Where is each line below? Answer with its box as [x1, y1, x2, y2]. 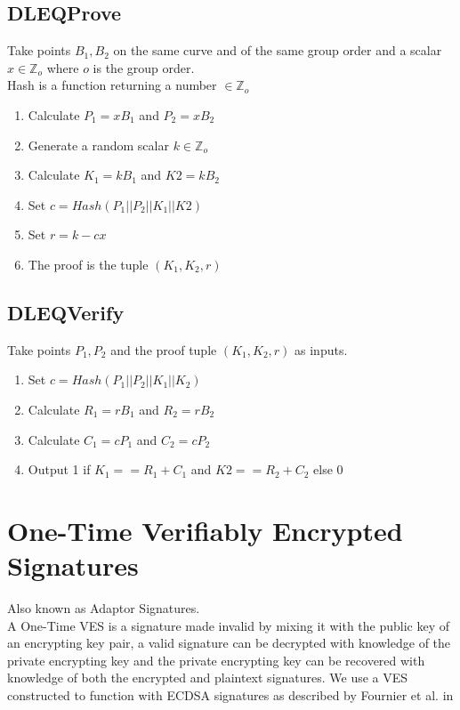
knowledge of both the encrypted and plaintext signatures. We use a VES [7, 668, 408, 687]
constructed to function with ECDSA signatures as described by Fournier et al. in [7, 686, 454, 704]
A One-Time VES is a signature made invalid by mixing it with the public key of [7, 616, 449, 634]
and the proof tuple [110, 340, 217, 359]
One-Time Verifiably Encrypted [7, 512, 403, 548]
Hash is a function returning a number [7, 76, 217, 94]
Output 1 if [28, 460, 91, 479]
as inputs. [295, 340, 348, 359]
